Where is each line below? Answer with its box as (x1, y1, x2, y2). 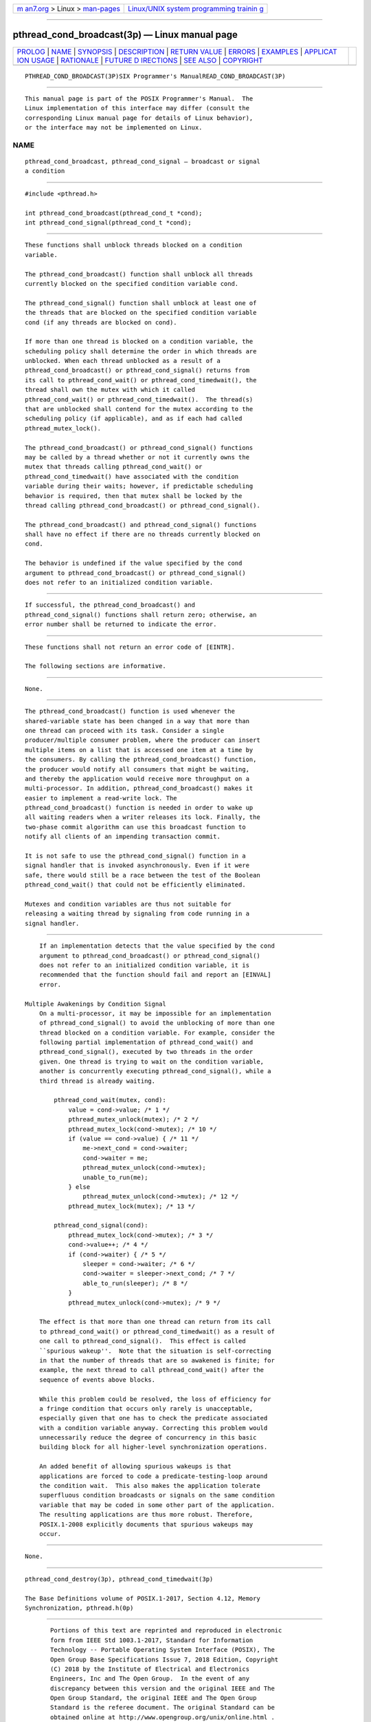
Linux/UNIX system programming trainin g (128, 4, 264, 13)
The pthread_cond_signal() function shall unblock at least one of (25, 299, 257, 307)
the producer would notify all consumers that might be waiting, (25, 765, 250, 773)
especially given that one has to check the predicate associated (38, 1414, 268, 1422)
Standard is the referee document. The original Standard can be (50, 1703, 275, 1712)
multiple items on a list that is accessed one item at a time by (25, 746, 254, 754)
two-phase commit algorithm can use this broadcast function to (25, 823, 247, 831)
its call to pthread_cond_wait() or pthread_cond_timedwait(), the (25, 376, 257, 384)
